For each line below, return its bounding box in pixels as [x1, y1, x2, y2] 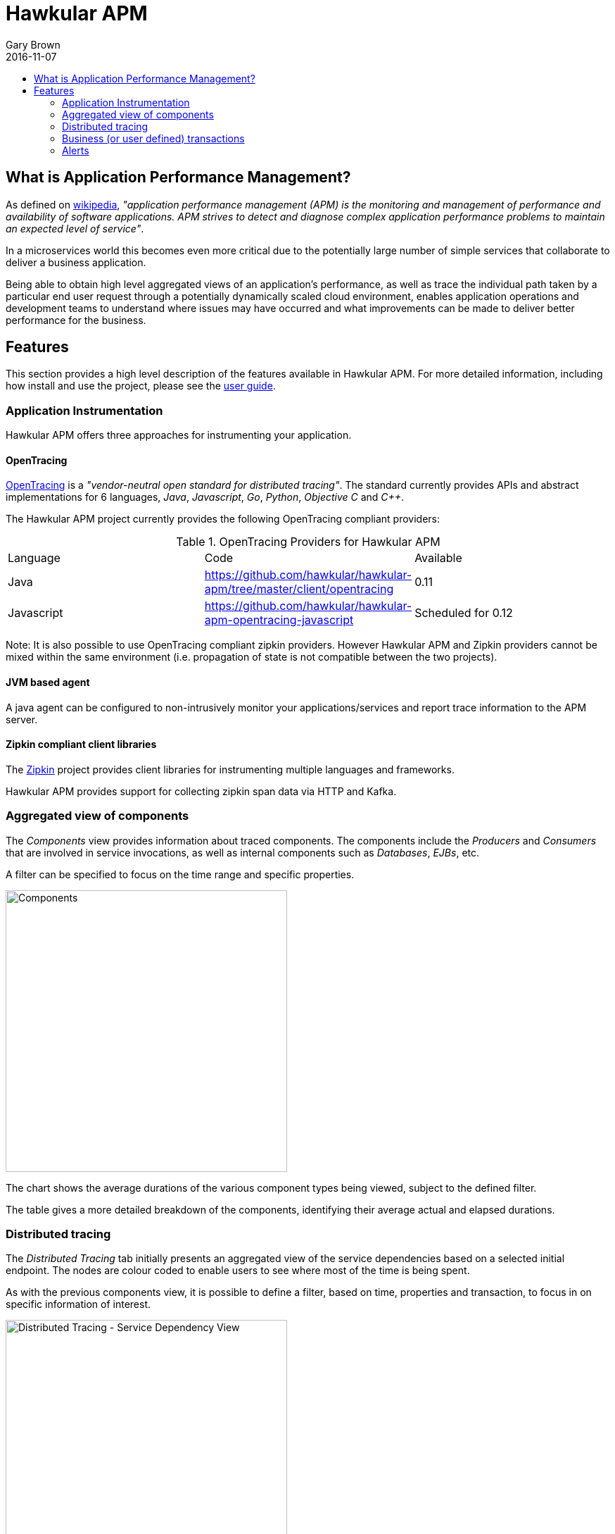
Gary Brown [6, 38, 61, 51]
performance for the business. [6, 313, 146, 326]
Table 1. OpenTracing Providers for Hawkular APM [176, 535, 440, 549]
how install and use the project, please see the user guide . [6, 380, 276, 392]
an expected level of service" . [6, 222, 144, 235]
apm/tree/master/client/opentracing [204, 582, 394, 597]
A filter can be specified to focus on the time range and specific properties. [6, 868, 355, 880]
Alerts [62, 144, 89, 156]
